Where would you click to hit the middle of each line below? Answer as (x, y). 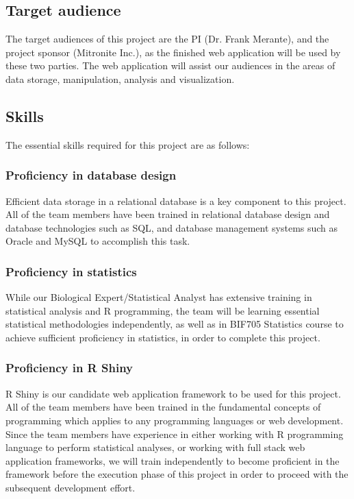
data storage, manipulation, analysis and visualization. (120, 78)
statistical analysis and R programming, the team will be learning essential (163, 310)
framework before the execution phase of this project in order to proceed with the (177, 474)
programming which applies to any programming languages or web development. (175, 420)
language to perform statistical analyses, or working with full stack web (155, 447)
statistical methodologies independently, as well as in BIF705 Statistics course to (175, 324)
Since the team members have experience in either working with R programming (175, 434)
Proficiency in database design (91, 175)
